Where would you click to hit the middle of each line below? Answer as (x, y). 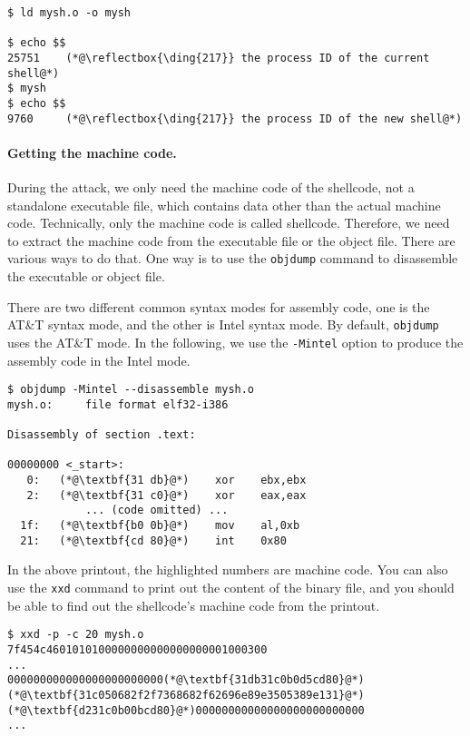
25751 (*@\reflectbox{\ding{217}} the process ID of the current (219, 58)
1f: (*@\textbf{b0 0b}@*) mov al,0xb (160, 526)
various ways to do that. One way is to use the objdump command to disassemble (233, 258)
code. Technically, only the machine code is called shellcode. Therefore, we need (229, 223)
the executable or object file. (86, 276)
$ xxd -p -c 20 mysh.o (76, 635)
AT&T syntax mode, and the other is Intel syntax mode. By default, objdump (223, 324)
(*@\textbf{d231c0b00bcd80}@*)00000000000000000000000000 (186, 710)
